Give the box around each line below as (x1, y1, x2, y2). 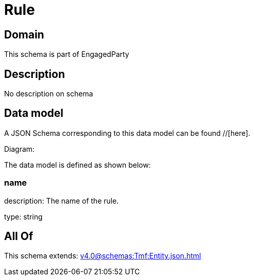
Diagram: (4, 144, 35, 153)
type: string (4, 212, 43, 221)
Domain (4, 28, 45, 41)
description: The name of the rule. (4, 196, 119, 205)
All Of (4, 230, 33, 243)
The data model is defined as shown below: (4, 160, 151, 169)
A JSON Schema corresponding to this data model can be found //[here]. (4, 128, 250, 137)
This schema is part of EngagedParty (4, 50, 130, 59)
